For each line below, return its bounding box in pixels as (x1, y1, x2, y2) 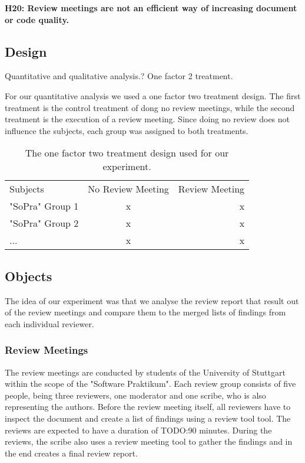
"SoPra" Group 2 (9, 216, 79, 230)
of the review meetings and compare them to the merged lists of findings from (5, 306, 286, 318)
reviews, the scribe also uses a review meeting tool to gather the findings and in (5, 435, 293, 448)
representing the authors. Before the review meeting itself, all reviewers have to (5, 400, 291, 413)
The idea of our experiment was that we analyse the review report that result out (5, 294, 299, 307)
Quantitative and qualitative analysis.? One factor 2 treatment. (5, 70, 233, 82)
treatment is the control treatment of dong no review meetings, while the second (5, 101, 295, 113)
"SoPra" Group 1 (9, 199, 79, 213)
